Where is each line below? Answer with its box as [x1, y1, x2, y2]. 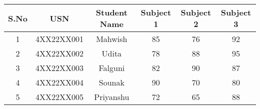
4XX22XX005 [35, 91, 83, 102]
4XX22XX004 [35, 76, 83, 88]
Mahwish [96, 33, 127, 44]
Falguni [98, 62, 125, 73]
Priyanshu [94, 91, 129, 102]
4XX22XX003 [35, 62, 83, 73]
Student [95, 6, 127, 18]
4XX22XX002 [35, 47, 83, 59]
